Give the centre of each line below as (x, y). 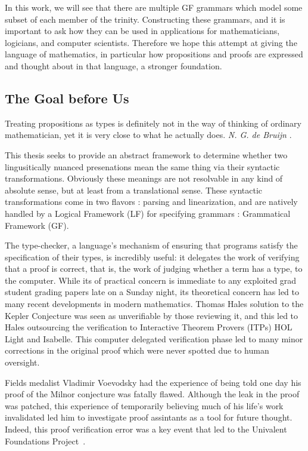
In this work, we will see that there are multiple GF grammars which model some (154, 7)
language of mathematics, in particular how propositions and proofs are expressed (154, 54)
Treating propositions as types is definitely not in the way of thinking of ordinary (153, 123)
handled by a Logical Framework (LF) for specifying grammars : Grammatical (148, 213)
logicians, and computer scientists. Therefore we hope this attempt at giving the (151, 42)
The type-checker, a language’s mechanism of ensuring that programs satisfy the (151, 245)
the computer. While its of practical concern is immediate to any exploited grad (151, 280)
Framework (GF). (37, 225)
